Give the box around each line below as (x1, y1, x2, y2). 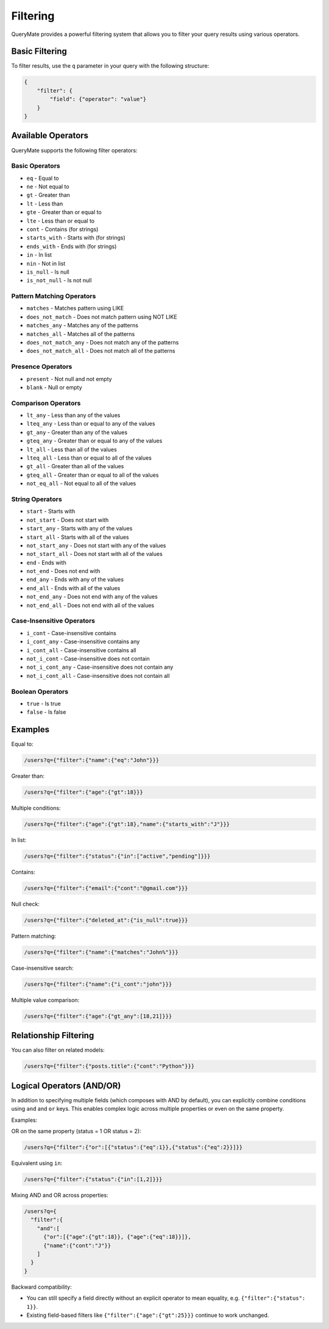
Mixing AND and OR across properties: (11, 1192, 109, 1199)
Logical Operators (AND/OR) (11, 1080, 121, 1091)
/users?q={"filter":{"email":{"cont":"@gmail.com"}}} (24, 885, 188, 892)
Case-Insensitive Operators (11, 616, 96, 625)
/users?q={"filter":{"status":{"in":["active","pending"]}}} (24, 853, 211, 860)
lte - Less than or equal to (26, 217, 94, 224)
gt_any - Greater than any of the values (26, 429, 128, 436)
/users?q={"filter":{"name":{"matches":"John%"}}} (24, 949, 179, 955)
